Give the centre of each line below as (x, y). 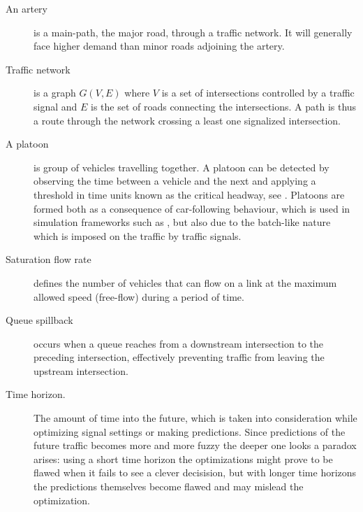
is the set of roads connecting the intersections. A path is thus (223, 106)
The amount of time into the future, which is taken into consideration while (195, 418)
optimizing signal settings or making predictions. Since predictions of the (190, 431)
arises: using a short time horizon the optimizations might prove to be (183, 458)
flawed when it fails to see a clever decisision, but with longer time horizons (195, 472)
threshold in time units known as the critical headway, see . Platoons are (189, 194)
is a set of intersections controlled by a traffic (258, 93)
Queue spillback (39, 320)
